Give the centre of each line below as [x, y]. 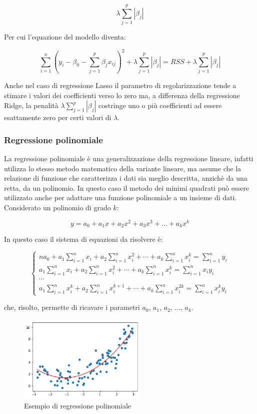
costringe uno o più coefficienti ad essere [160, 105]
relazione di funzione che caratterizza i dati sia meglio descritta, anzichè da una [126, 178]
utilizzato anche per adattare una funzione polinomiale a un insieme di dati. [120, 197]
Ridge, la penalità [31, 105]
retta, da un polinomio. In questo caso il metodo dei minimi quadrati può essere [127, 187]
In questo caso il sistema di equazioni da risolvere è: [83, 239]
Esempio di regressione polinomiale [78, 405]
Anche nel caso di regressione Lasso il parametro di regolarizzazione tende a [120, 85]
